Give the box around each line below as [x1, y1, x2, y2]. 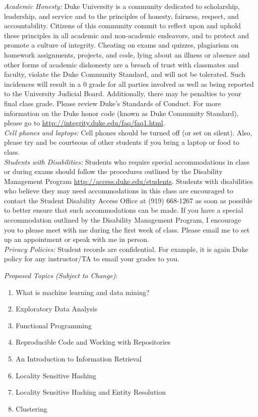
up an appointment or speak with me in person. [4, 234, 149, 244]
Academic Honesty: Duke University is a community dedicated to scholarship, [4, 1, 240, 11]
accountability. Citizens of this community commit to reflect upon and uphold [4, 20, 241, 31]
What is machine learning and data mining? [15, 287, 150, 297]
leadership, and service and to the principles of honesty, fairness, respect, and [4, 10, 239, 21]
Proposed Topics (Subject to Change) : [4, 270, 118, 281]
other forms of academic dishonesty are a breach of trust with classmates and [4, 59, 239, 69]
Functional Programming [15, 320, 92, 330]
